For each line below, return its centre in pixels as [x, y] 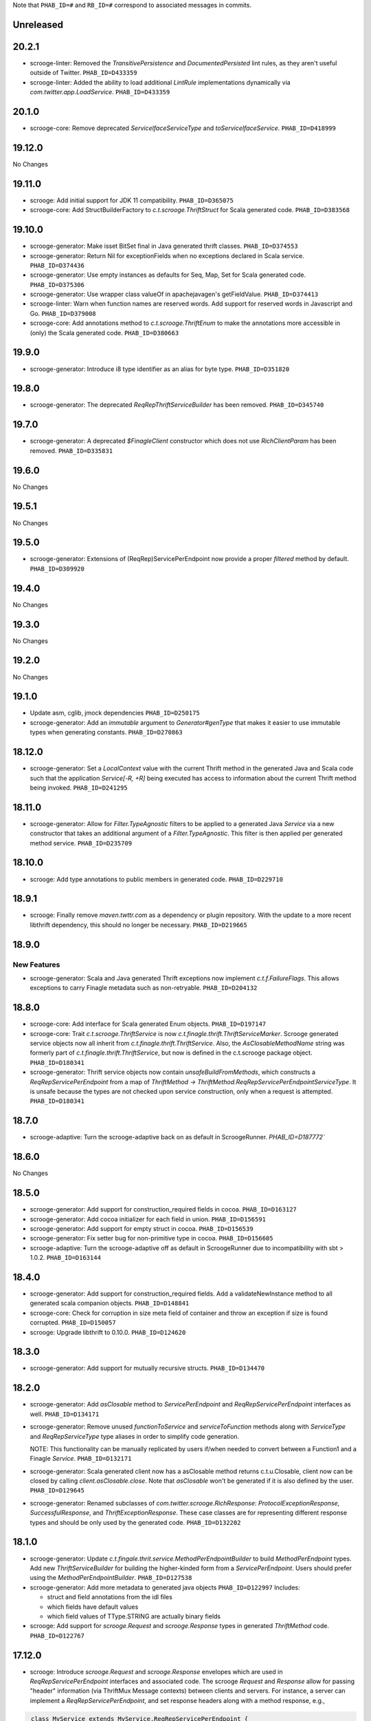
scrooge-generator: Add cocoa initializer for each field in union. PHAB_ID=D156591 [148, 1219]
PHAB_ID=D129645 [57, 1491]
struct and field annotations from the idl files [110, 1597]
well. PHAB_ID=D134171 [65, 1414]
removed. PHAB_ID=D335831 [71, 450]
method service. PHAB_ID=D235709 [81, 843]
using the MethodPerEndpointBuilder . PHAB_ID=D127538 [111, 1578]
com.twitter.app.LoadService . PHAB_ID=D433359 [100, 92]
